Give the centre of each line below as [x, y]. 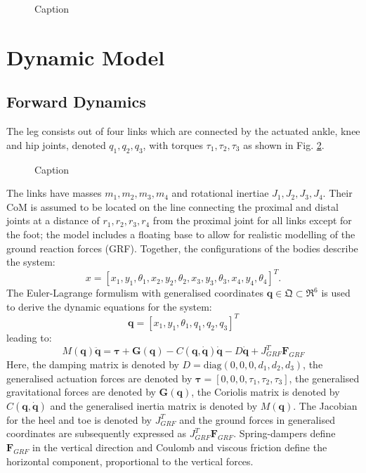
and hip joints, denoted [56, 144]
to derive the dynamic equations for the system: [109, 306]
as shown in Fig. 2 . [284, 144]
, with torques [173, 144]
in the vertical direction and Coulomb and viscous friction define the [180, 447]
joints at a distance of [53, 220]
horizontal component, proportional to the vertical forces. [130, 461]
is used [336, 293]
